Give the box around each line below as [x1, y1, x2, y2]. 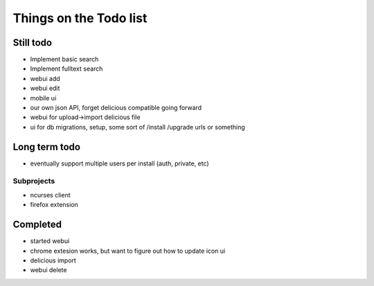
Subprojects [12, 177, 55, 186]
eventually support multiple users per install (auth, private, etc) [30, 159, 209, 168]
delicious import [30, 256, 76, 265]
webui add [30, 74, 60, 82]
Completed [12, 219, 62, 231]
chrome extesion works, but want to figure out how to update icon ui [30, 247, 226, 255]
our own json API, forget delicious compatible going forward [30, 104, 202, 112]
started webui [30, 237, 70, 245]
